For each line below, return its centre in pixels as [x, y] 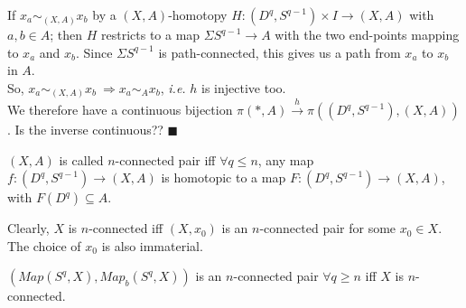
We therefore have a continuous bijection [120, 110]
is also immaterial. [152, 245]
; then [66, 34]
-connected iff [126, 228]
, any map [286, 159]
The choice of [44, 245]
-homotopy [198, 14]
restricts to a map [151, 34]
